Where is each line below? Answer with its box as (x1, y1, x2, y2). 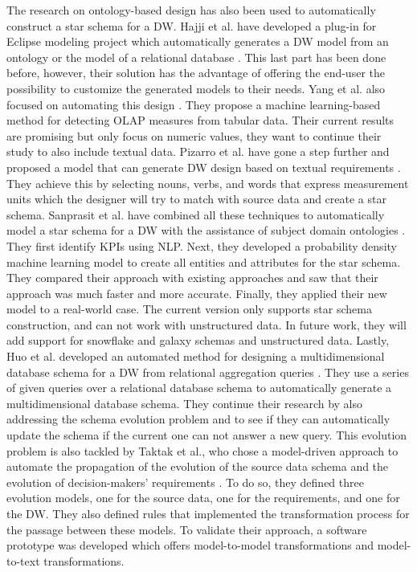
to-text (6, 552, 40, 569)
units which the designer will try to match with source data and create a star (6, 190, 386, 207)
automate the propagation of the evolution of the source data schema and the (6, 458, 389, 475)
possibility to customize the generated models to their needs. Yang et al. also (6, 80, 386, 96)
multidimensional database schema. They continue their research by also (6, 394, 363, 411)
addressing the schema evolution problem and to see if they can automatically (6, 411, 390, 427)
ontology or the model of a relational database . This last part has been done (6, 48, 386, 65)
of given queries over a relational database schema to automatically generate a (6, 379, 392, 396)
